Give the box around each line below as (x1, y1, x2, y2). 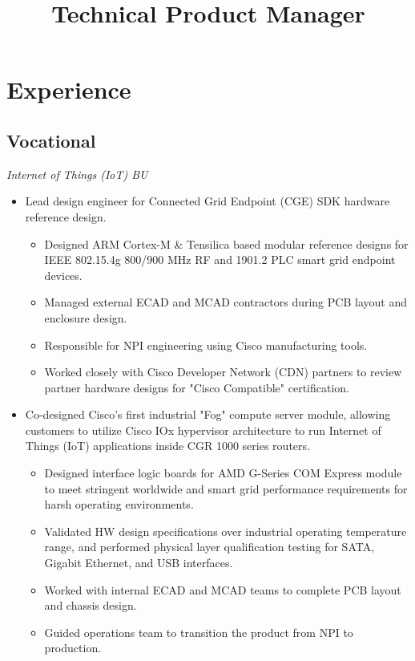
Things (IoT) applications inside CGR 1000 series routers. (25, 437, 310, 454)
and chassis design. (44, 597, 137, 614)
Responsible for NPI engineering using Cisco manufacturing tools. (44, 336, 368, 353)
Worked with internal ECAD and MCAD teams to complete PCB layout (44, 581, 401, 598)
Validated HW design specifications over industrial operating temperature (44, 522, 407, 539)
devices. (44, 266, 83, 283)
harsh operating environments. (44, 496, 194, 513)
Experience (6, 73, 131, 106)
